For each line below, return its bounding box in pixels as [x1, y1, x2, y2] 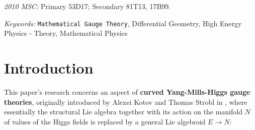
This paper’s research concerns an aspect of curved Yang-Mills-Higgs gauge [4, 86, 250, 97]
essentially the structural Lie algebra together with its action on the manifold [4, 106, 242, 117]
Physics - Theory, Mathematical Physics [4, 28, 128, 38]
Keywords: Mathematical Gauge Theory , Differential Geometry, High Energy [4, 18, 242, 28]
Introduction [4, 57, 94, 78]
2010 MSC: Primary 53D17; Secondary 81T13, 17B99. [4, 1, 171, 11]
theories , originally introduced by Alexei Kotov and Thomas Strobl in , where [4, 96, 247, 107]
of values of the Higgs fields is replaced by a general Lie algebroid [4, 116, 206, 126]
